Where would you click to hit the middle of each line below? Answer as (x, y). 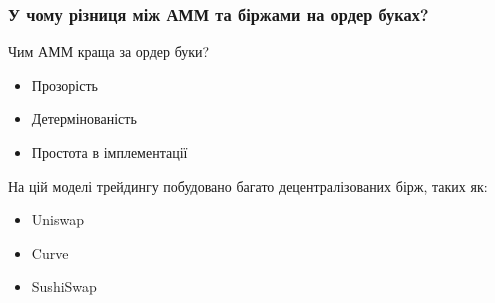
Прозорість (64, 84)
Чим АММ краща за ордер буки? (109, 51)
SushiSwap (64, 286)
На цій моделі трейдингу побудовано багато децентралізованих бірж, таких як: (248, 185)
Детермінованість (84, 118)
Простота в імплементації (109, 152)
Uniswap (57, 219)
